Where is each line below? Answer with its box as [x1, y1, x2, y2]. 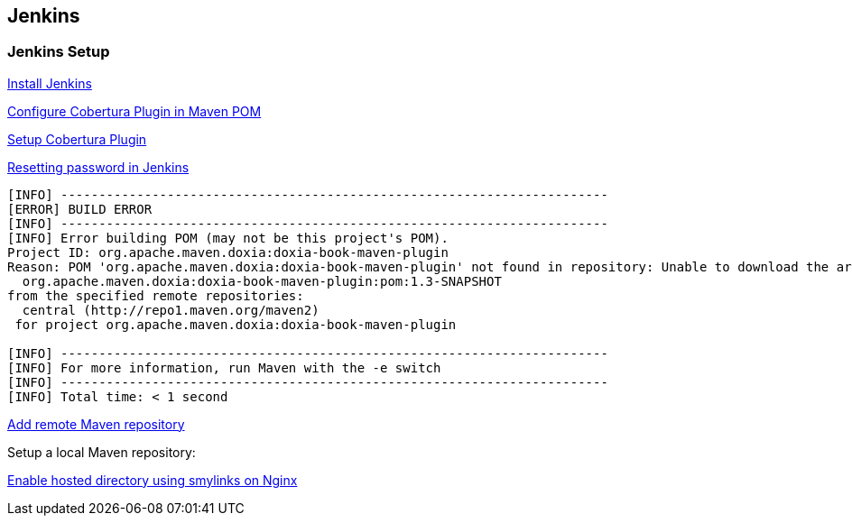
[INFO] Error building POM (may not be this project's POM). [7, 230, 449, 245]
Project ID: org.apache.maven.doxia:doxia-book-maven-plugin [7, 244, 449, 260]
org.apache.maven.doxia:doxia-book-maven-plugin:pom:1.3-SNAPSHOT [22, 273, 502, 289]
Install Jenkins [7, 75, 92, 91]
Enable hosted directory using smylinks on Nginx [7, 472, 298, 488]
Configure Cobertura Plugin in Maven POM [7, 103, 262, 119]
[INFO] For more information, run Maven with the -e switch [7, 360, 441, 375]
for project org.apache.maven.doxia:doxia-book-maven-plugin [14, 317, 457, 332]
